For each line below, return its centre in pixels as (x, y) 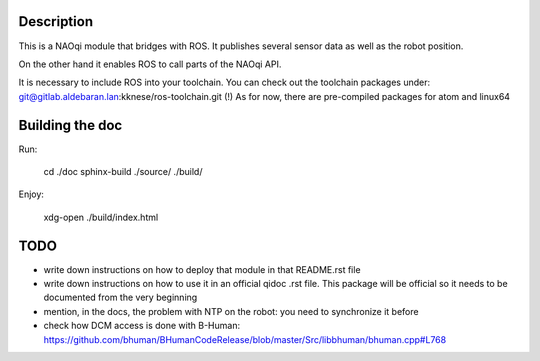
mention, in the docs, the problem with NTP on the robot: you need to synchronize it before (231, 311)
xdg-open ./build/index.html (101, 217)
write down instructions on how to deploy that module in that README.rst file (202, 269)
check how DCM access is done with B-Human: (141, 326)
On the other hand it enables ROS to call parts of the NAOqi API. (150, 64)
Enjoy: (31, 194)
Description (56, 21)
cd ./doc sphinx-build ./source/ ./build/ (123, 171)
